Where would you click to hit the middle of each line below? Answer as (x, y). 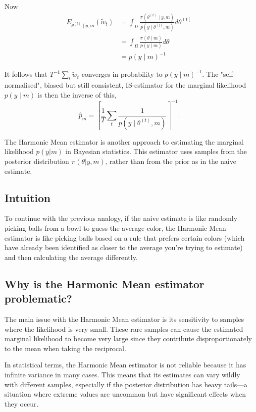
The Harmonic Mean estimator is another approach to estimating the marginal (124, 141)
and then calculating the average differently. (71, 257)
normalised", (23, 85)
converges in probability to (122, 74)
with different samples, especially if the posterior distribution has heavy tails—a (126, 384)
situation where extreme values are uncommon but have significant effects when (125, 394)
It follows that (26, 74)
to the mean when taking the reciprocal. (65, 348)
